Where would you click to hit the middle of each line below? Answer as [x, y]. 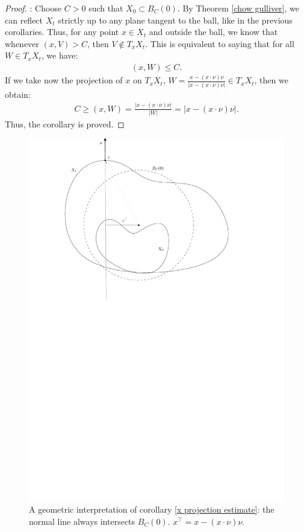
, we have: [60, 55]
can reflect [24, 20]
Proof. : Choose [33, 8]
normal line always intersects [82, 521]
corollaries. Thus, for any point [62, 32]
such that [106, 8]
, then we [271, 80]
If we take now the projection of [64, 80]
